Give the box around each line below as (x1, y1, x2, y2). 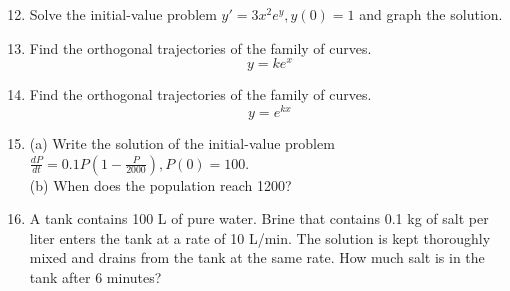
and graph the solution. (359, 4, 503, 24)
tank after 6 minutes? (29, 266, 162, 287)
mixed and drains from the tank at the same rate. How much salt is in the (29, 247, 485, 268)
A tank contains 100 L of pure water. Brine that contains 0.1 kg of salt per (29, 208, 489, 229)
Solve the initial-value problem (29, 4, 217, 24)
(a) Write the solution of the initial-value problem (29, 132, 335, 153)
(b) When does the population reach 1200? (29, 174, 292, 195)
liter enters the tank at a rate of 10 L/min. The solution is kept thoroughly (29, 227, 491, 248)
